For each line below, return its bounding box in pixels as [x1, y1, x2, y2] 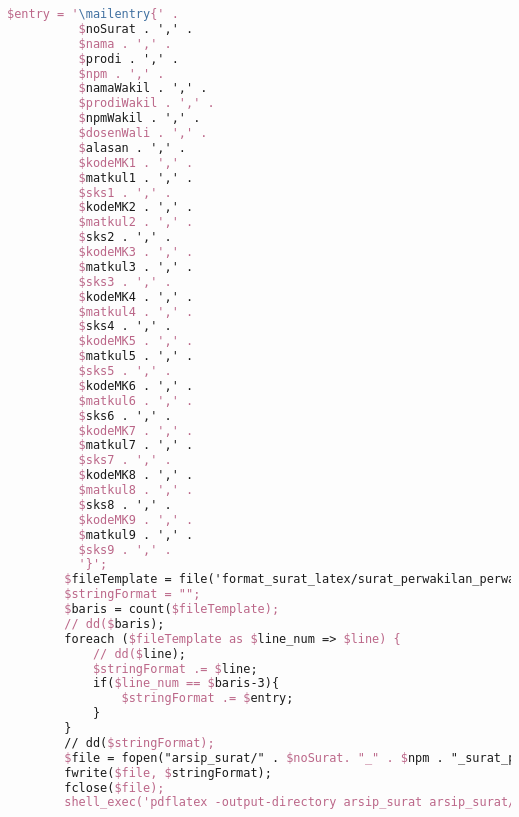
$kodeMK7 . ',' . [78, 423, 194, 438]
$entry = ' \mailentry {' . [7, 7, 179, 21]
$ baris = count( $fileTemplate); [64, 602, 280, 616]
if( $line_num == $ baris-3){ [92, 676, 280, 691]
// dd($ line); [92, 646, 186, 661]
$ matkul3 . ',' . [78, 259, 194, 274]
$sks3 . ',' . [78, 274, 172, 289]
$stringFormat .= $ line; [92, 661, 258, 676]
